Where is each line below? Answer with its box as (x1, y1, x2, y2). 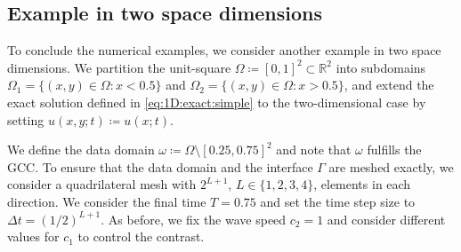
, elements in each (313, 175, 411, 193)
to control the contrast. (77, 227, 205, 246)
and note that (276, 140, 352, 159)
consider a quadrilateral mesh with (7, 175, 197, 193)
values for (7, 227, 60, 246)
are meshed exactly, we (328, 157, 454, 176)
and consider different (327, 209, 446, 228)
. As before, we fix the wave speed (101, 209, 287, 228)
